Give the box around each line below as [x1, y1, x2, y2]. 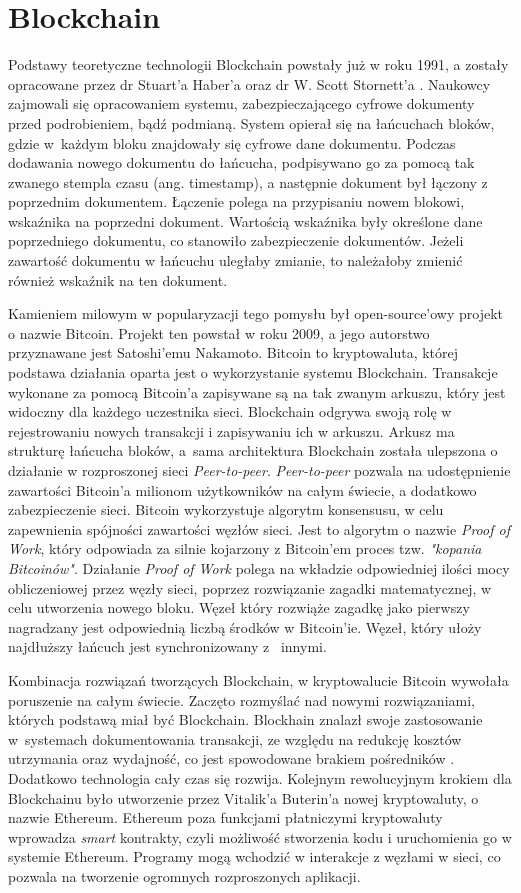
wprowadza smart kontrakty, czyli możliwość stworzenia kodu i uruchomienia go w [8, 826, 512, 847]
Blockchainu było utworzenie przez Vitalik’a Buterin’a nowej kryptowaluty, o [8, 787, 479, 808]
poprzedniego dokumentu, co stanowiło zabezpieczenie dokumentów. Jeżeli [8, 230, 464, 251]
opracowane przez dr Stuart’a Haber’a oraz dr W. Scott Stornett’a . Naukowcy [8, 73, 491, 94]
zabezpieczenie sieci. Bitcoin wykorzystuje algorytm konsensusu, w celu [8, 499, 444, 520]
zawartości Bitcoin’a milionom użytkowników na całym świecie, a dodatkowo [8, 479, 477, 500]
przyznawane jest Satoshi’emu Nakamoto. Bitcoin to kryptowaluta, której [8, 342, 459, 363]
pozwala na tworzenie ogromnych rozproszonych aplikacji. [8, 865, 361, 886]
